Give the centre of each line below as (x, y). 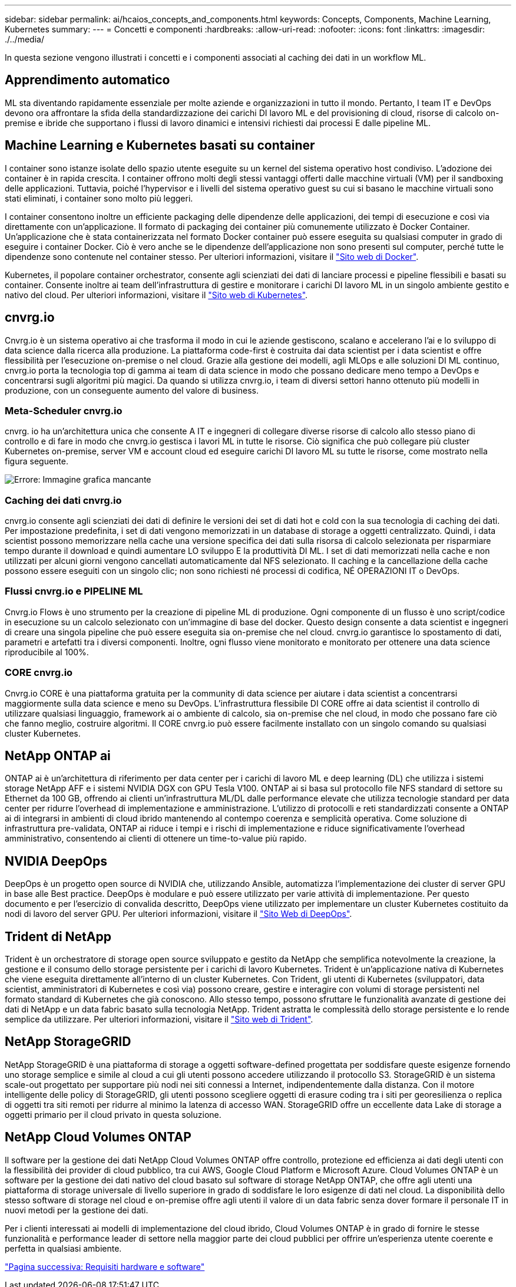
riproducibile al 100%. (47, 652)
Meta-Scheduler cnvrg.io (64, 410)
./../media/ (24, 39)
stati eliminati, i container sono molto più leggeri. (99, 198)
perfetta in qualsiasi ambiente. (63, 1248)
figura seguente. (37, 461)
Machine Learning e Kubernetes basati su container (160, 146)
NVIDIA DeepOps (56, 861)
